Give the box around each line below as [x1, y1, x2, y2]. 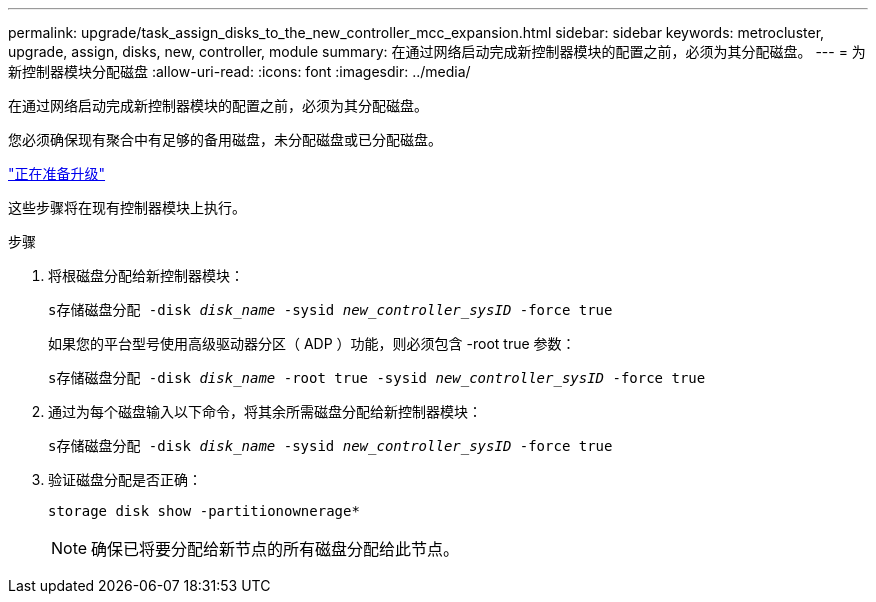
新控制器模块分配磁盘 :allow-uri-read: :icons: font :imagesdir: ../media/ [8, 63, 471, 80]
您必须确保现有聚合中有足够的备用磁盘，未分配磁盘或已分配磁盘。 [8, 131, 442, 148]
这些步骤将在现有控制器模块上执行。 [8, 199, 246, 216]
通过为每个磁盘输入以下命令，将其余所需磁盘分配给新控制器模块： [48, 403, 482, 420]
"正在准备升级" [8, 165, 106, 182]
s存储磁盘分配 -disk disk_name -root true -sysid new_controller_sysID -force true [48, 370, 706, 386]
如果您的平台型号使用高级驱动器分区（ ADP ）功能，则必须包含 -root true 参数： [48, 335, 576, 352]
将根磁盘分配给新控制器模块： [48, 267, 244, 284]
